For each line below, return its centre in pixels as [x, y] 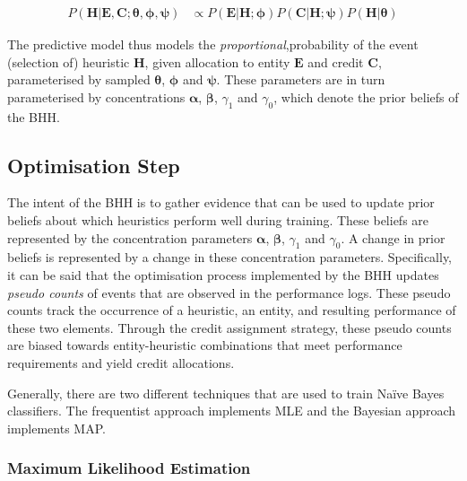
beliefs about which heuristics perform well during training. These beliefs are [218, 220]
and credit [336, 61]
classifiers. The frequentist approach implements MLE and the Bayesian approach [232, 411]
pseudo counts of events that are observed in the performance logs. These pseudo [229, 292]
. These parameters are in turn [301, 79]
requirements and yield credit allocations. [121, 362]
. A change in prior [393, 237]
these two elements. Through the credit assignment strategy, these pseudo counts [229, 327]
